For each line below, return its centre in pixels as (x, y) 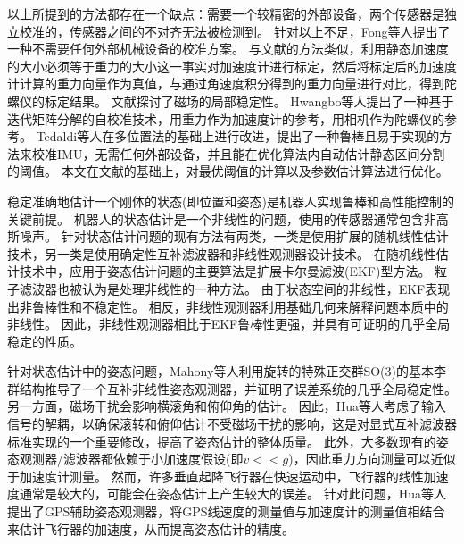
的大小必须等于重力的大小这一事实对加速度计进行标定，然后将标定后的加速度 (232, 66)
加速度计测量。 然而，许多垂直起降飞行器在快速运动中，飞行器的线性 (221, 476)
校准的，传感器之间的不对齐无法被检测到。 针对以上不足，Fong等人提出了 (235, 31)
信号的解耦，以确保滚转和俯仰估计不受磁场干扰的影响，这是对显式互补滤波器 (232, 424)
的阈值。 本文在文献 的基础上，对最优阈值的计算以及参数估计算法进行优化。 (228, 171)
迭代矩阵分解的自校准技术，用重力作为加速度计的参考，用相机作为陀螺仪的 (226, 118)
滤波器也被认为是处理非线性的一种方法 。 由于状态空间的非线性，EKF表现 (235, 288)
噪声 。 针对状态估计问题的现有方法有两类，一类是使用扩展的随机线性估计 (234, 236)
